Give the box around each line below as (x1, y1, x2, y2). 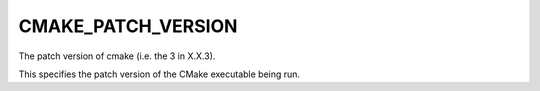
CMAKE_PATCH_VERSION (18, 15, 238, 37)
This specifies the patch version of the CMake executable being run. (18, 68, 300, 80)
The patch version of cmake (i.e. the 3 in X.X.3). (18, 50, 216, 62)
